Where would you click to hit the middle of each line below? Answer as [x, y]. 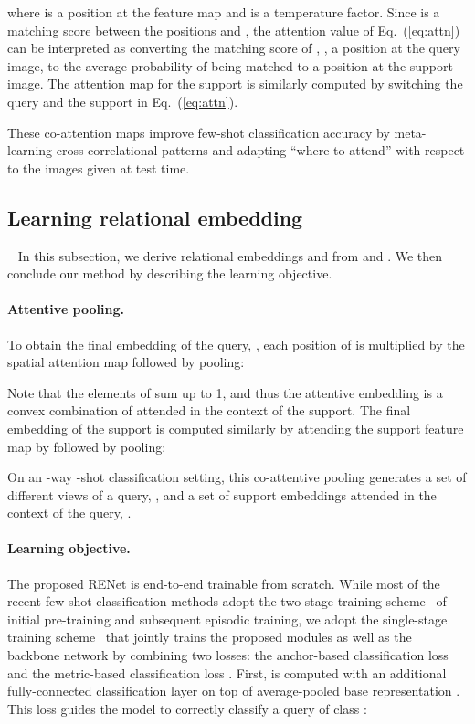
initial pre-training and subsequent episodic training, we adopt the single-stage [227, 619]
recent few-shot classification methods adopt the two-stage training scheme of [227, 601]
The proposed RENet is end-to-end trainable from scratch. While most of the [224, 583]
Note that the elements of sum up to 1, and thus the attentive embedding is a [225, 392]
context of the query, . [69, 513]
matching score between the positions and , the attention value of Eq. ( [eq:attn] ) [234, 30]
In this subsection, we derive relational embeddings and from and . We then [230, 255]
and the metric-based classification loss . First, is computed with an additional [227, 672]
